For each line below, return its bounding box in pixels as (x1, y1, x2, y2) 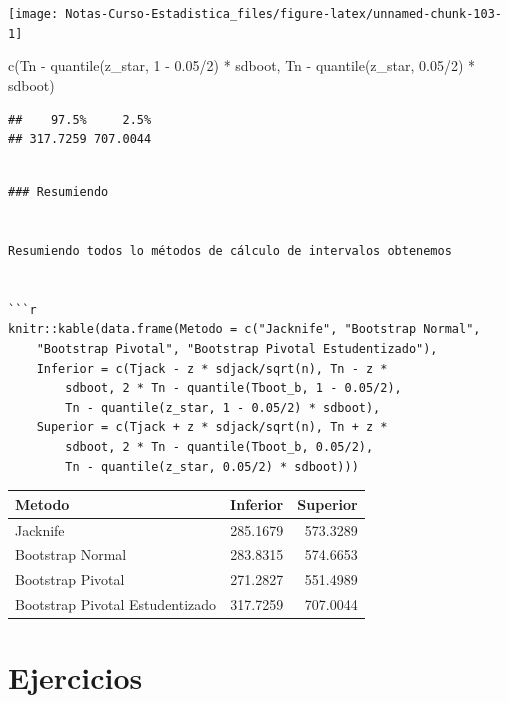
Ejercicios (8, 657, 143, 698)
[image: (8, 7, 59, 21)
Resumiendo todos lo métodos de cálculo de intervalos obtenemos (8, 244, 452, 259)
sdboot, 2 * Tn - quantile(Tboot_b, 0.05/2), (65, 440, 374, 454)
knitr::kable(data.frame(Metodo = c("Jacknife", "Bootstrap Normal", (8, 322, 481, 337)
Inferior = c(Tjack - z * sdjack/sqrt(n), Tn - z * (36, 361, 388, 376)
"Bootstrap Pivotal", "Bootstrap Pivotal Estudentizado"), (36, 342, 438, 357)
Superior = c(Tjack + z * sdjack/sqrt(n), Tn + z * (36, 420, 388, 435)
